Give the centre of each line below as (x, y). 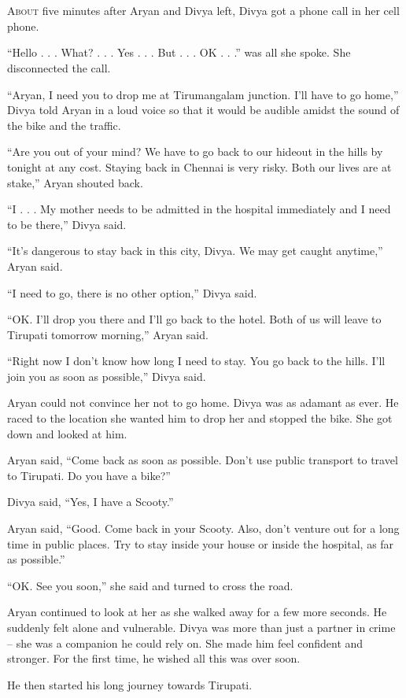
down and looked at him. (67, 433)
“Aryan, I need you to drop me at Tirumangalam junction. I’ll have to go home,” (203, 94)
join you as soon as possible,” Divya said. (107, 376)
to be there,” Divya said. (67, 224)
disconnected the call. (59, 67)
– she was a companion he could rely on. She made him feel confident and (185, 643)
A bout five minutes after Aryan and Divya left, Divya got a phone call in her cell (203, 11)
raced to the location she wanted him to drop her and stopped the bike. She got (200, 418)
